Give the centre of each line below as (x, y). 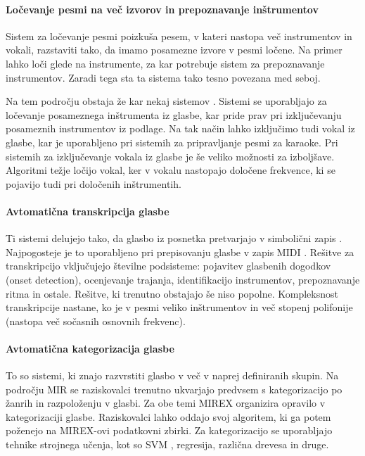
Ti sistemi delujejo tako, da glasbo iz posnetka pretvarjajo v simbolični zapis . (174, 238)
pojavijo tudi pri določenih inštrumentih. (94, 183)
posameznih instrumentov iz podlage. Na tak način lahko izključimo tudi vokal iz (180, 128)
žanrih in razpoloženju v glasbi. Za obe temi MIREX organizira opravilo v (166, 403)
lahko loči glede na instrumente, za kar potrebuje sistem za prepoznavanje (165, 63)
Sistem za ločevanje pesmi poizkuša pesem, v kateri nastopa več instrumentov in (179, 36)
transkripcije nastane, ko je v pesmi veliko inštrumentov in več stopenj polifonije (179, 307)
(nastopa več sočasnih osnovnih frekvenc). (96, 321)
